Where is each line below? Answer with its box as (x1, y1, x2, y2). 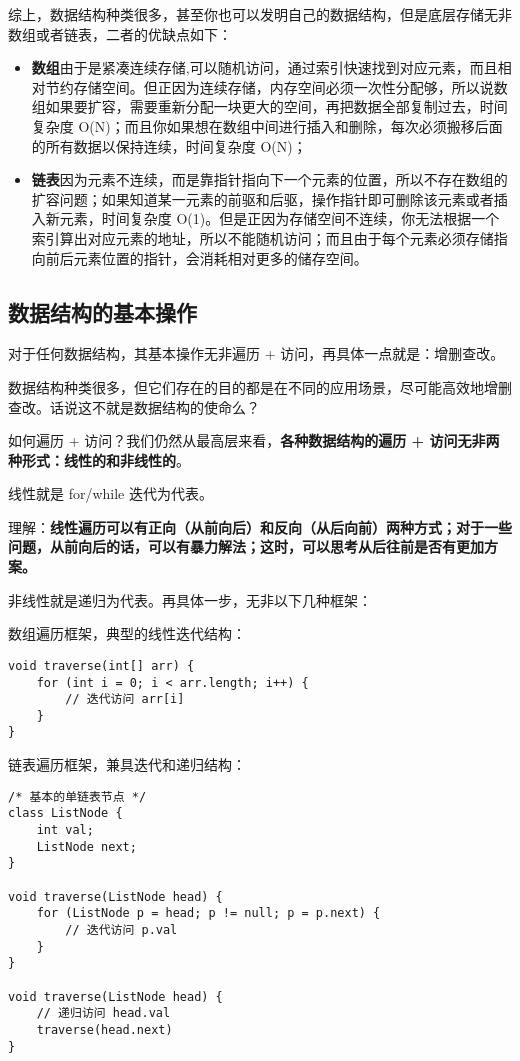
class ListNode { (8, 806, 123, 821)
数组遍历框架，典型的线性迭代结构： (8, 623, 246, 644)
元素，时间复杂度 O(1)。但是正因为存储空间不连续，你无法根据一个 (59, 208, 500, 229)
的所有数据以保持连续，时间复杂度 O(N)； (31, 135, 307, 156)
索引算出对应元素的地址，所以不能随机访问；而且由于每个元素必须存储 (31, 227, 494, 248)
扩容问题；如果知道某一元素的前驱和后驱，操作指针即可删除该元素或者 (31, 188, 494, 209)
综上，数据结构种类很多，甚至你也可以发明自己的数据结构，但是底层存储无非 (8, 4, 512, 24)
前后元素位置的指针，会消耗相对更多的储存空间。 (45, 247, 368, 268)
